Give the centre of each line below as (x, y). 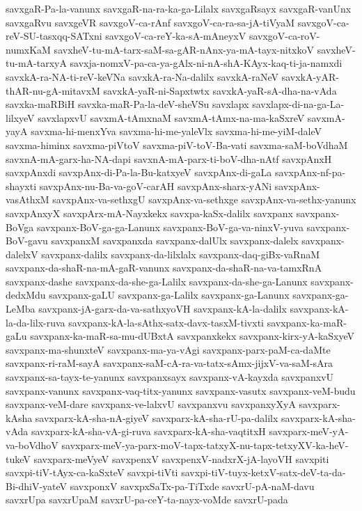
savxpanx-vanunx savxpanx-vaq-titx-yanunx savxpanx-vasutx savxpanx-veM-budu (181, 390)
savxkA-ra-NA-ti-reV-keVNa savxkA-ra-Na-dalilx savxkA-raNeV (142, 76)
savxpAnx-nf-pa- (310, 172)
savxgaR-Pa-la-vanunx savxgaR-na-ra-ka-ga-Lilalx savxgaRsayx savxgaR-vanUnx (179, 8)
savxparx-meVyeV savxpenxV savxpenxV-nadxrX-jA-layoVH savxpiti (181, 458)
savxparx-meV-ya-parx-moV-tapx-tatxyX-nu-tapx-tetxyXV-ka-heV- (205, 445)
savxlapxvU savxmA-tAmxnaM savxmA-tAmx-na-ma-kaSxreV (171, 117)
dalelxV (22, 254)
